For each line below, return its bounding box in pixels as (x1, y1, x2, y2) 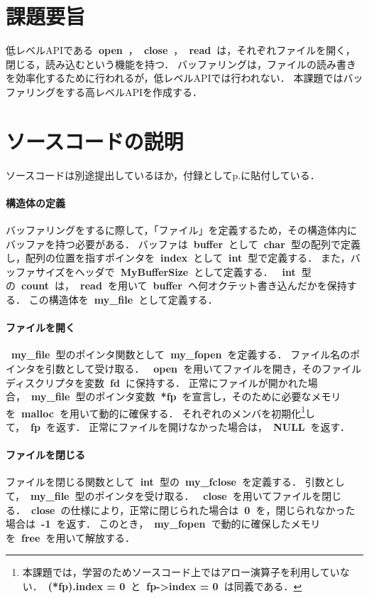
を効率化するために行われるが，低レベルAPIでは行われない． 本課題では (6, 70, 343, 85)
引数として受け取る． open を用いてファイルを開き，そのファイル (45, 361, 362, 375)
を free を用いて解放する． (6, 530, 135, 545)
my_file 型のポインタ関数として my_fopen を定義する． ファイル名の (11, 347, 351, 362)
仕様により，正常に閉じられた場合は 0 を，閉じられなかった (70, 502, 356, 517)
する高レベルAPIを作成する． (65, 84, 203, 99)
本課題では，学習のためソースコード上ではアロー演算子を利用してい (22, 565, 340, 580)
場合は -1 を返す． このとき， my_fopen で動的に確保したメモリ (6, 516, 321, 531)
